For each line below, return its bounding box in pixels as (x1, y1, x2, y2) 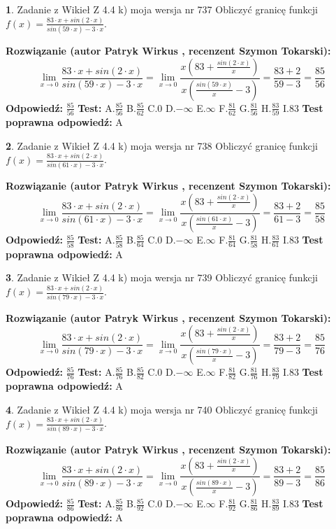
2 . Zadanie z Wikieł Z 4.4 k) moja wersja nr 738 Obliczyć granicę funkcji (6, 138, 318, 153)
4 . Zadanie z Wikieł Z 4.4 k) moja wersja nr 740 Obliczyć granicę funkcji (6, 402, 318, 416)
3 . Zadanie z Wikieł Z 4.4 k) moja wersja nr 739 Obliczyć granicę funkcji (6, 270, 318, 285)
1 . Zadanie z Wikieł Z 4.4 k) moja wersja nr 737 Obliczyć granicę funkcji (6, 2, 318, 16)
